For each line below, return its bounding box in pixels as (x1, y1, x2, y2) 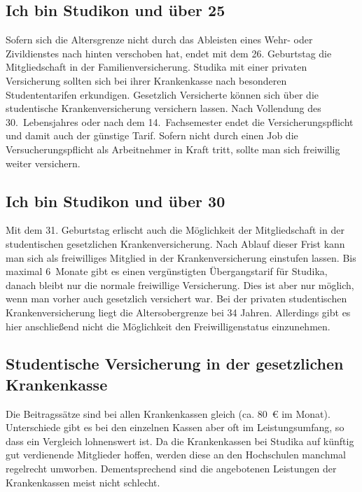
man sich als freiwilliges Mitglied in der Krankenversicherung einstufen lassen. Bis (6, 250, 356, 265)
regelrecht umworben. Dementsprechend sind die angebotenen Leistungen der (6, 461, 337, 476)
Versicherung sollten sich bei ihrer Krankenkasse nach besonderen (6, 73, 287, 87)
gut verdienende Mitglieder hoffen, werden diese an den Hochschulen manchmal (6, 447, 346, 462)
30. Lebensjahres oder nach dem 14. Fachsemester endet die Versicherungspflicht (6, 114, 354, 129)
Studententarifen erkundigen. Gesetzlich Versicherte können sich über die (6, 87, 319, 101)
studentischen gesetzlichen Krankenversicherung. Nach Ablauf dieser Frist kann (6, 236, 345, 251)
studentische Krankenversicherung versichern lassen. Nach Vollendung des (6, 101, 321, 115)
